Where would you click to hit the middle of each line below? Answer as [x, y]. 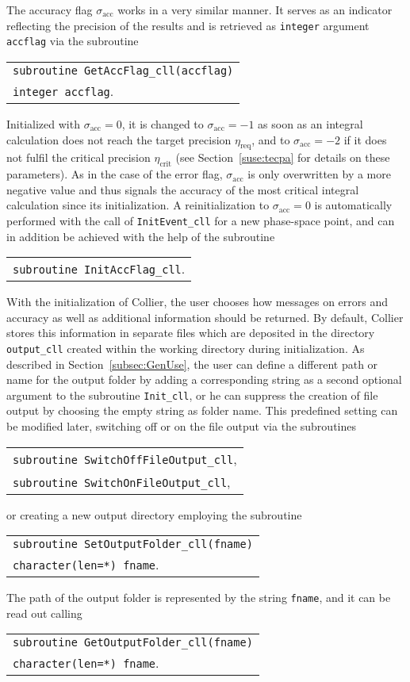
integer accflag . [63, 90]
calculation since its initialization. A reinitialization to [138, 205]
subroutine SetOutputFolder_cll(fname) [133, 544]
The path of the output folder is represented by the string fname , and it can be [199, 598]
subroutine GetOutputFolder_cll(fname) [133, 643]
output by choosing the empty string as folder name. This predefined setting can [202, 410]
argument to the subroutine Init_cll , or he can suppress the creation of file [192, 395]
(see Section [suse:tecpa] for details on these [283, 157]
